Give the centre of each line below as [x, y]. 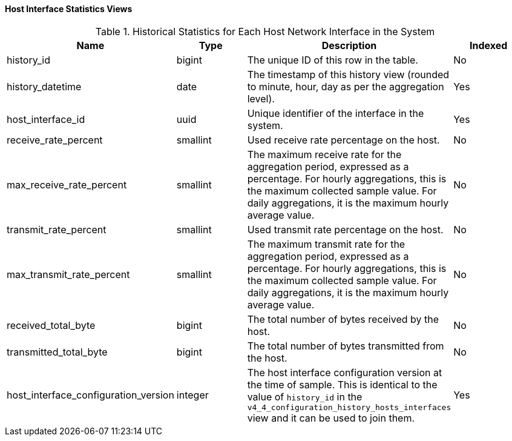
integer [192, 395]
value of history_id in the [305, 396]
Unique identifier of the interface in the [336, 113]
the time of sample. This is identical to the [342, 384]
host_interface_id [46, 119]
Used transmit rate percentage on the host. [345, 229]
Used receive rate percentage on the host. [343, 140]
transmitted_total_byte [57, 352]
